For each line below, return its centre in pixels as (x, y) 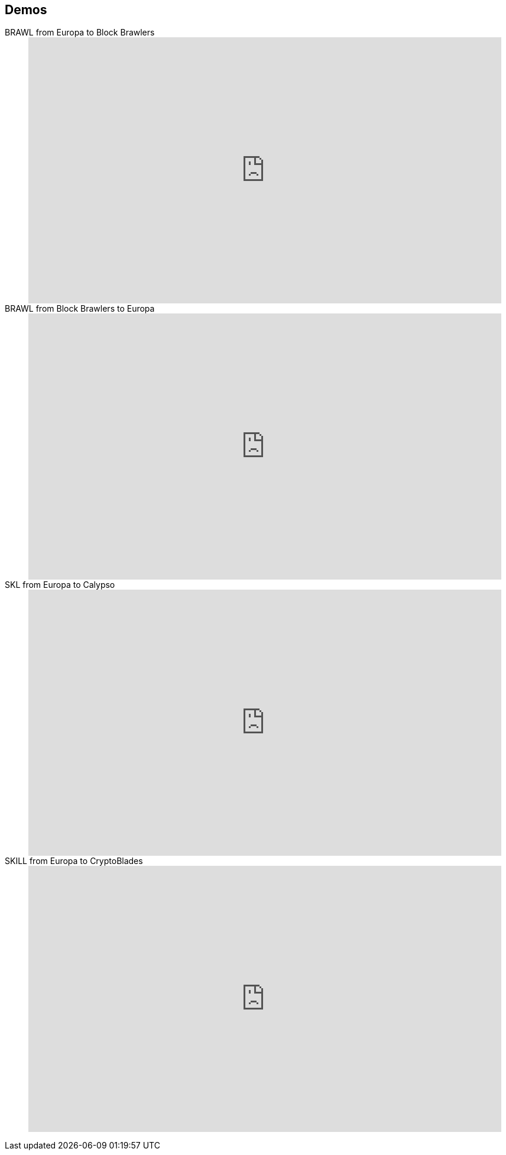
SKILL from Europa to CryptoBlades (74, 861)
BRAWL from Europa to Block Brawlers (80, 33)
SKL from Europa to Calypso (60, 585)
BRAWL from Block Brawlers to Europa (80, 309)
